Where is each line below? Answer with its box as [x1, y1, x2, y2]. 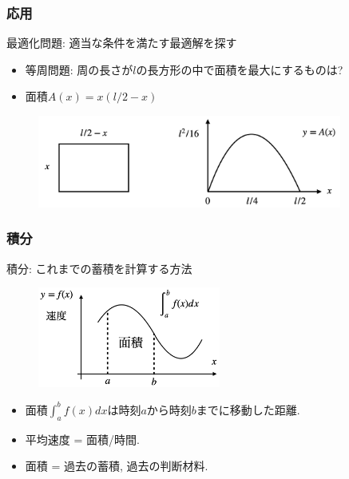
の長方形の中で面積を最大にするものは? [136, 61, 343, 77]
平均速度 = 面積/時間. [25, 430, 140, 447]
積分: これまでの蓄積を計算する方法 [6, 259, 192, 276]
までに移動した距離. [196, 401, 300, 418]
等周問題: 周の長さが [25, 61, 133, 77]
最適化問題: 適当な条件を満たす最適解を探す [6, 34, 237, 51]
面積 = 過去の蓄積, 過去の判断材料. [25, 457, 208, 474]
